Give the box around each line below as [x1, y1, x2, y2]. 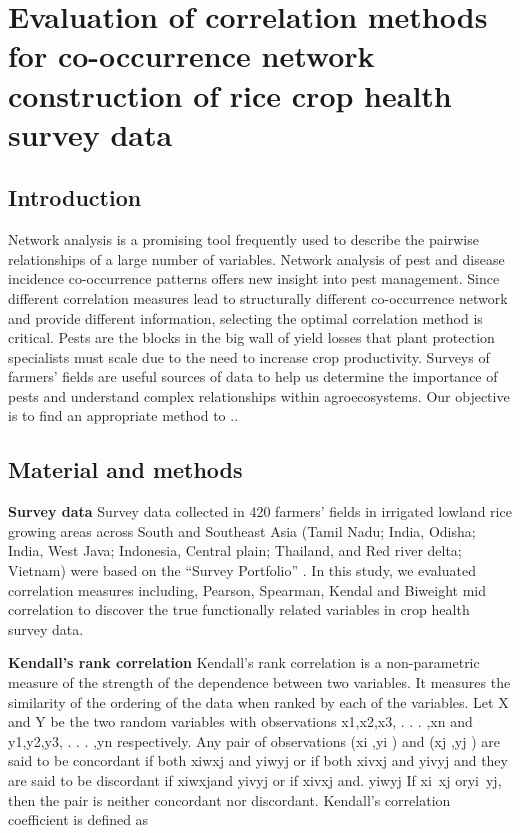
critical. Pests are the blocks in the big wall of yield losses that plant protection [8, 327, 495, 348]
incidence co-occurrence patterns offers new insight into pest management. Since [8, 268, 500, 289]
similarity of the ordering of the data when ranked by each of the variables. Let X [8, 691, 509, 712]
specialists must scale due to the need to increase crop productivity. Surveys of [8, 346, 490, 367]
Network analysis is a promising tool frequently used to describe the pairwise [8, 229, 479, 250]
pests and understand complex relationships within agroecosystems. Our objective [8, 385, 510, 406]
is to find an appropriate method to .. [8, 405, 239, 426]
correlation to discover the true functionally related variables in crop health [8, 599, 470, 620]
